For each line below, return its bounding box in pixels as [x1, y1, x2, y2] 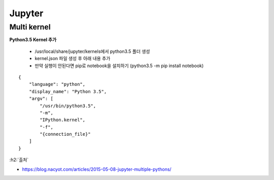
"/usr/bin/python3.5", [40, 103, 96, 109]
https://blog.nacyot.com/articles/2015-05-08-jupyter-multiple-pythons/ [22, 166, 172, 172]
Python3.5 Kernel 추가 [9, 37, 57, 43]
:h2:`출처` [9, 157, 29, 163]
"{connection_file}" [40, 131, 91, 137]
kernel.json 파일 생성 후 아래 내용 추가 [35, 55, 111, 62]
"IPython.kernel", [40, 117, 86, 123]
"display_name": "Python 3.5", [28, 88, 107, 94]
